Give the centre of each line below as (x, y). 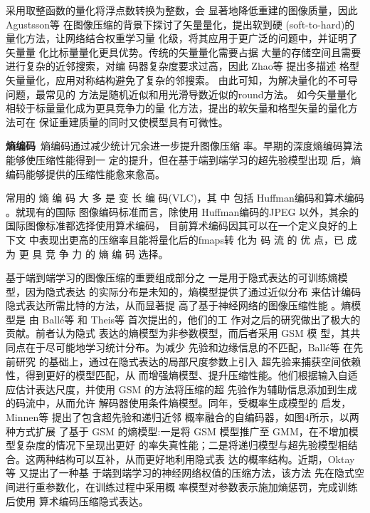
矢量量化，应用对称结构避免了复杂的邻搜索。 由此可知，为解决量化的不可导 (182, 79)
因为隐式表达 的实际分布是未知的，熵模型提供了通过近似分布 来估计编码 (193, 291)
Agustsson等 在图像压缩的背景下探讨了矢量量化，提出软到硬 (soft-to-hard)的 (180, 24)
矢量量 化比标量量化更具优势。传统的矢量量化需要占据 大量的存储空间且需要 (184, 52)
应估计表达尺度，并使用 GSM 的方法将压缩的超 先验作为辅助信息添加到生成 (181, 389)
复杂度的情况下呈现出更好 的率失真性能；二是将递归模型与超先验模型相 (181, 445)
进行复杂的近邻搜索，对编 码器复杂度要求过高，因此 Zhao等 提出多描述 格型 (183, 66)
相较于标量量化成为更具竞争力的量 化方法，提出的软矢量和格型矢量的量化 (177, 108)
